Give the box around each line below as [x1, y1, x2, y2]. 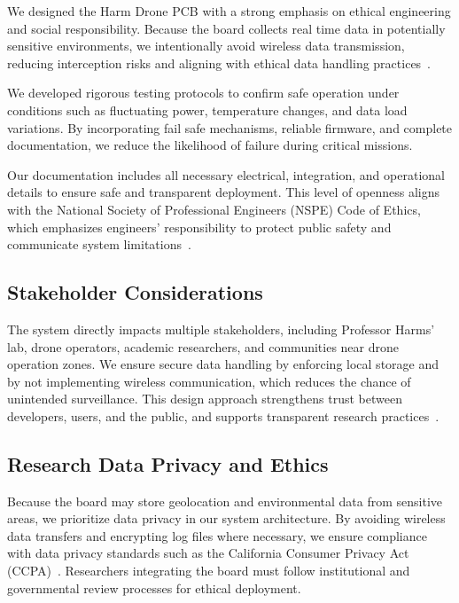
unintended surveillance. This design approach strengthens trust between [7, 389, 402, 408]
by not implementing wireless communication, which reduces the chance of [7, 372, 411, 390]
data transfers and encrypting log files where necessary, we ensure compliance [7, 526, 427, 544]
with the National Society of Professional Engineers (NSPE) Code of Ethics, [7, 200, 421, 218]
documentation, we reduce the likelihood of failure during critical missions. [7, 136, 413, 154]
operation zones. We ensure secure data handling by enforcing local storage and [7, 355, 440, 373]
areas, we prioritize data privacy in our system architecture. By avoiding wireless [7, 509, 446, 528]
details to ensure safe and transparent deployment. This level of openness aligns [7, 183, 440, 201]
